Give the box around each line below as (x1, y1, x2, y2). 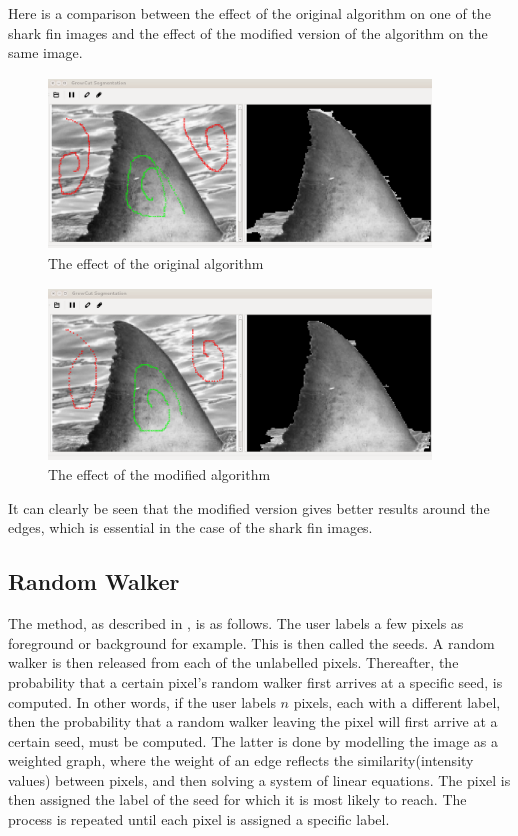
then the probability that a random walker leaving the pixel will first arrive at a (8, 711, 498, 732)
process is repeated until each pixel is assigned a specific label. (8, 809, 390, 830)
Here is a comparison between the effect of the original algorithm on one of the (8, 3, 491, 23)
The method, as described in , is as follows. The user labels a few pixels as (8, 613, 464, 634)
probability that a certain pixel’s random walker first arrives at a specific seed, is (8, 671, 503, 692)
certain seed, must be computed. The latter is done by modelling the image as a (8, 730, 498, 751)
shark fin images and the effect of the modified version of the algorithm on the (8, 22, 488, 43)
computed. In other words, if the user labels (8, 691, 276, 712)
